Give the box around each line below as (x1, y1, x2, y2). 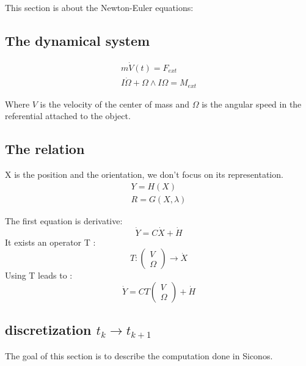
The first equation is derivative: (5, 214, 123, 227)
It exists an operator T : (5, 235, 96, 248)
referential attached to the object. (5, 109, 131, 122)
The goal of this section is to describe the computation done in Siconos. (5, 349, 273, 362)
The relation (5, 139, 85, 158)
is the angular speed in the (202, 97, 302, 110)
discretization (5, 320, 92, 339)
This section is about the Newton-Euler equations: (5, 1, 194, 13)
